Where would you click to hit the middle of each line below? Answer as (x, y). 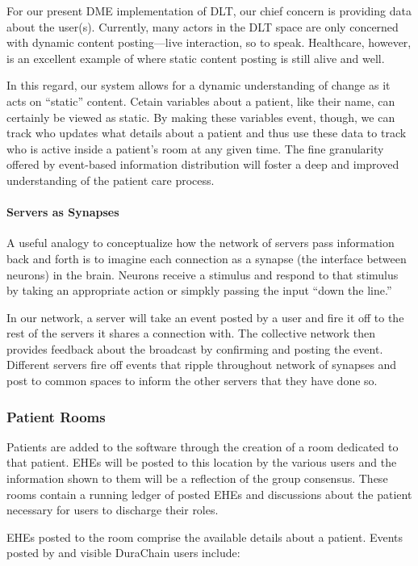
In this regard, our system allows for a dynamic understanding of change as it (199, 85)
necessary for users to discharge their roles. (113, 510)
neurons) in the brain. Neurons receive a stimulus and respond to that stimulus (203, 274)
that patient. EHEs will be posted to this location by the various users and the (202, 462)
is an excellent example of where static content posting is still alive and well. (196, 58)
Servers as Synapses (63, 212)
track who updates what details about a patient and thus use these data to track (207, 133)
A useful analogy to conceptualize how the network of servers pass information (201, 243)
